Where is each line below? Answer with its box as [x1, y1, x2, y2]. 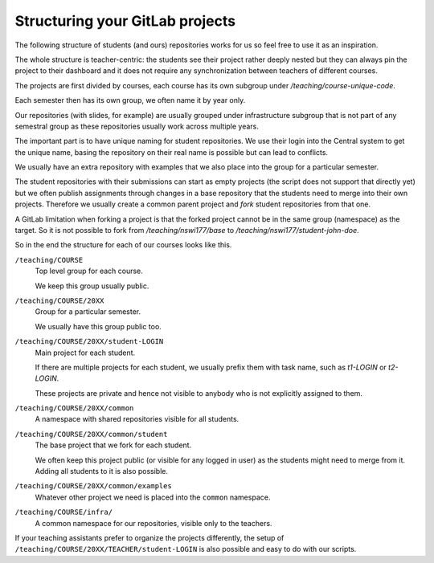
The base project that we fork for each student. [35, 440, 192, 450]
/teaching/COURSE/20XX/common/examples [14, 482, 172, 491]
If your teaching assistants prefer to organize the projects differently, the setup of [14, 533, 285, 542]
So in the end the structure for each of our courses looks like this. [14, 240, 232, 250]
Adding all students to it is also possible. [35, 467, 169, 476]
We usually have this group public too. [35, 321, 162, 331]
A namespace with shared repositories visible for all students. [35, 414, 240, 424]
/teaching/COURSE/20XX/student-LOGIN [14, 337, 164, 346]
